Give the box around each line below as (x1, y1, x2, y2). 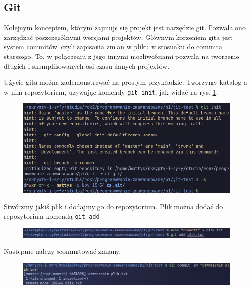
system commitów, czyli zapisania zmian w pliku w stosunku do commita (4, 41, 222, 52)
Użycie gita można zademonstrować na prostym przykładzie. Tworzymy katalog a (4, 77, 247, 87)
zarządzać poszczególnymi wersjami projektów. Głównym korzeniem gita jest (4, 32, 233, 42)
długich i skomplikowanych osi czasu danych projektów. (4, 60, 170, 71)
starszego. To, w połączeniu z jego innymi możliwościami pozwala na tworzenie (4, 51, 239, 61)
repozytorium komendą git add (4, 211, 99, 221)
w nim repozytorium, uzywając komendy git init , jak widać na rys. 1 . (4, 86, 218, 96)
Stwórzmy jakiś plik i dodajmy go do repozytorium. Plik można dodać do (4, 201, 223, 211)
